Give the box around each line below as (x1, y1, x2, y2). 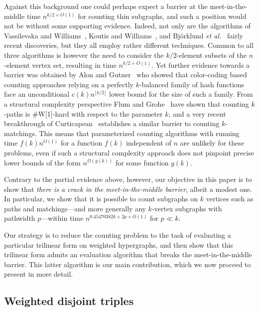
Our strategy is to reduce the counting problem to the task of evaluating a (4, 230, 231, 240)
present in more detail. (4, 269, 73, 279)
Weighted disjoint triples (4, 293, 134, 309)
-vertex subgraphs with (151, 203, 222, 213)
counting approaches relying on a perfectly (4, 79, 133, 89)
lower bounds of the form (4, 157, 81, 167)
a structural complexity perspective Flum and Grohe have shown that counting (4, 98, 249, 109)
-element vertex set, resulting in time (4, 59, 117, 70)
